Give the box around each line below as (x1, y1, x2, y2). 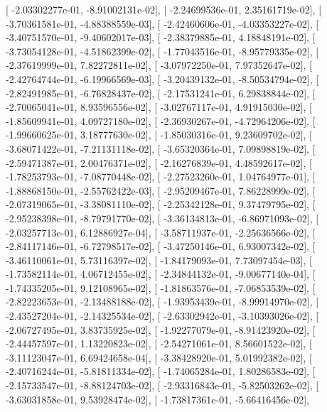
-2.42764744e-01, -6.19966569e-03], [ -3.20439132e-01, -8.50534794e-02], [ (6, 71, 319, 86)
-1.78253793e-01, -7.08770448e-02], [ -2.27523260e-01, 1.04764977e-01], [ (6, 169, 316, 184)
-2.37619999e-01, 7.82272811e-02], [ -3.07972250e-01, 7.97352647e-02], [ (6, 58, 312, 72)
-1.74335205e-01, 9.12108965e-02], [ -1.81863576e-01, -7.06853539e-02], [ (6, 280, 316, 295)
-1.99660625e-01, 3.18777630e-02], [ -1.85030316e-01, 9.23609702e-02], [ (6, 127, 312, 142)
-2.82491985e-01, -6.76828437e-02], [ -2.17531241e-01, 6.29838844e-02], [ (6, 85, 316, 100)
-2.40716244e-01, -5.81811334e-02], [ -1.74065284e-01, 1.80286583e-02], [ (6, 364, 316, 379)
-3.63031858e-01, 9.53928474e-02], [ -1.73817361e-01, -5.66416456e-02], (6, 391, 309, 406)
